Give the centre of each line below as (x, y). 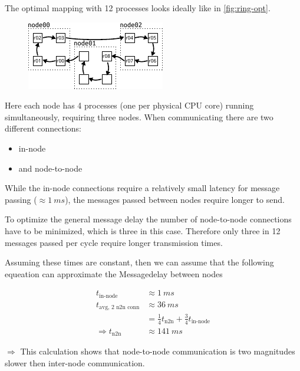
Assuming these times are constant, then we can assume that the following (139, 262)
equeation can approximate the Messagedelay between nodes (114, 273)
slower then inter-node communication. (75, 362)
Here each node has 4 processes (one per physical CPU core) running (129, 105)
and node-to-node (50, 168)
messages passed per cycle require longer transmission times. (114, 242)
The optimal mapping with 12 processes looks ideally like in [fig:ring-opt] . (138, 8)
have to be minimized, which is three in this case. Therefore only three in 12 (143, 230)
